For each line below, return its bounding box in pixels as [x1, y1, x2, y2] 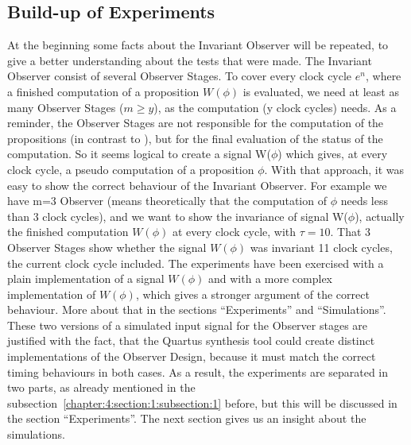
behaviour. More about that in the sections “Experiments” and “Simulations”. [7, 301, 386, 318]
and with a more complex [208, 270, 333, 287]
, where [365, 68, 401, 84]
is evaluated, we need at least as [242, 83, 399, 99]
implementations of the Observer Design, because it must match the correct [7, 348, 376, 365]
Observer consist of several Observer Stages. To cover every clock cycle [7, 68, 352, 84]
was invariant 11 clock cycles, [250, 238, 393, 255]
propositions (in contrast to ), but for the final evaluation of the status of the [7, 130, 383, 146]
